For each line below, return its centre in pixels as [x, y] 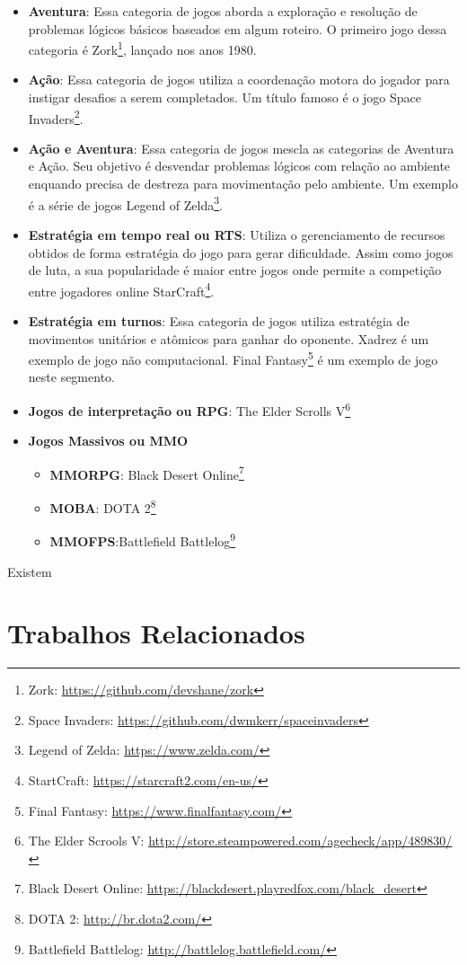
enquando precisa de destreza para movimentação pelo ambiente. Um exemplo [243, 184]
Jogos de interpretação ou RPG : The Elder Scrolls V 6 [189, 409]
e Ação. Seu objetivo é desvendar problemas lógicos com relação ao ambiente [239, 166]
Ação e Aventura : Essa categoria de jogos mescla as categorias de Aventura [241, 148]
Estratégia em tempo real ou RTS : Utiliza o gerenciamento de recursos [237, 234]
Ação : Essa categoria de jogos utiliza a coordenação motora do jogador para [239, 80]
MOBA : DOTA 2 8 [103, 506]
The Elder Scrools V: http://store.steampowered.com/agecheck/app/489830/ [240, 841]
